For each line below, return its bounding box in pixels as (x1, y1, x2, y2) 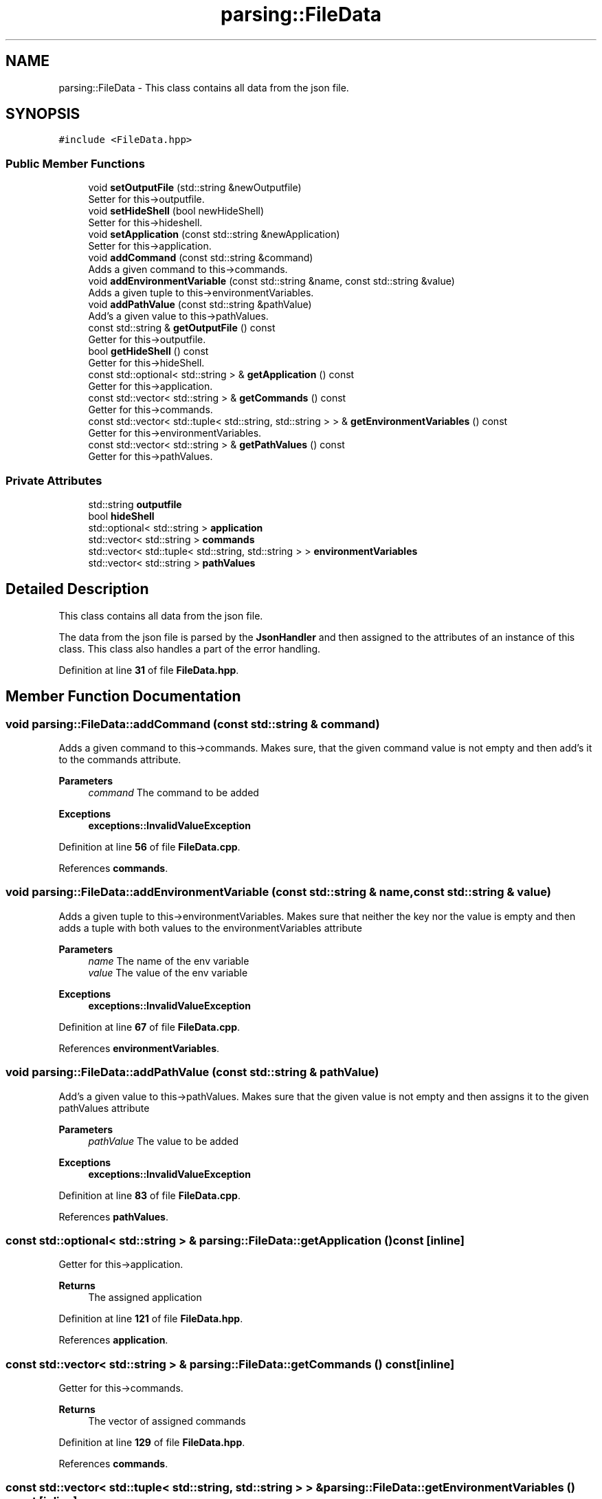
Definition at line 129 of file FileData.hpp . (58, 1436, 245, 1448)
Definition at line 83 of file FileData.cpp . (58, 1189, 241, 1201)
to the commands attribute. (58, 754, 181, 765)
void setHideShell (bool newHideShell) (88, 205, 265, 217)
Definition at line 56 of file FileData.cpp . (58, 841, 241, 853)
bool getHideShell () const (88, 345, 209, 358)
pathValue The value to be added (88, 1135, 238, 1147)
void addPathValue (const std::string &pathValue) (88, 298, 312, 311)
